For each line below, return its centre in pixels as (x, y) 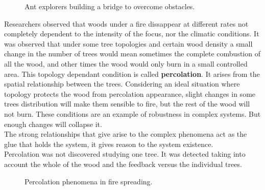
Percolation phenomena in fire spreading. (89, 181)
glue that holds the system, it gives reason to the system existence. (109, 144)
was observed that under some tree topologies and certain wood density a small (128, 43)
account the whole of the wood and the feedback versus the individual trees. (123, 164)
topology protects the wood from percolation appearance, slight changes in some (130, 93)
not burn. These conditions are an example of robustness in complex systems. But (132, 113)
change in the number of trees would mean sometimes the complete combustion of (132, 54)
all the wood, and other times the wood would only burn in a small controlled (126, 63)
